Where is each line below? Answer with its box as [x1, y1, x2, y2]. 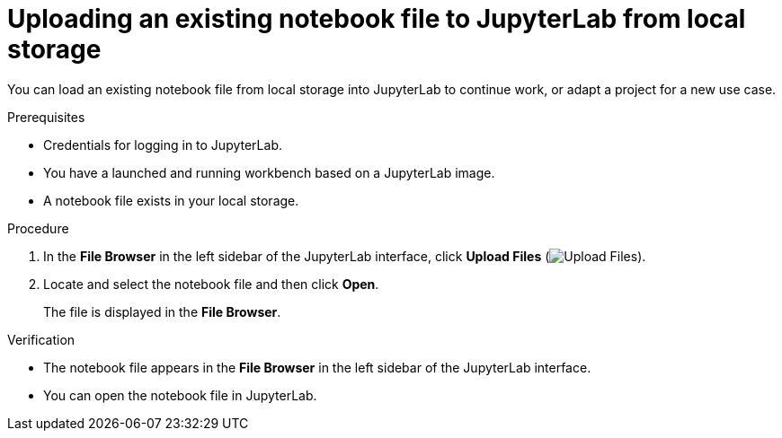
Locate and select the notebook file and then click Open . [43, 276, 379, 292]
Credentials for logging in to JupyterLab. [43, 136, 282, 153]
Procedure [7, 220, 69, 236]
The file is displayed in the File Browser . [43, 303, 281, 320]
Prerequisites [7, 109, 85, 125]
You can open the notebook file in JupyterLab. [43, 387, 317, 403]
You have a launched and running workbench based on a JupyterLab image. [43, 164, 495, 180]
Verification [7, 331, 76, 347]
